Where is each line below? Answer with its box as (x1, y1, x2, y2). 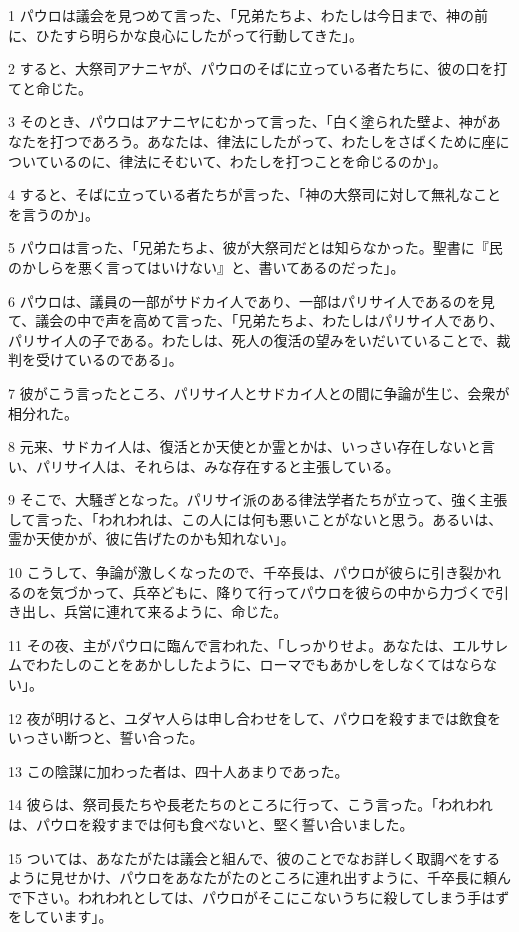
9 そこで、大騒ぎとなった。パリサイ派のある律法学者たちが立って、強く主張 (8, 489, 508, 510)
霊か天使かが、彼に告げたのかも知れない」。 (8, 528, 295, 549)
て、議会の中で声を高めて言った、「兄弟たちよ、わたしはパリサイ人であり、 (8, 310, 504, 331)
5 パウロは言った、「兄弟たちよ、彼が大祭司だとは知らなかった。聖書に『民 (8, 237, 503, 258)
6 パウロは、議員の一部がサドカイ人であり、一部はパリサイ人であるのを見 (8, 290, 495, 311)
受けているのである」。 (35, 349, 183, 370)
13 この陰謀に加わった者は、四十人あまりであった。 (8, 760, 349, 781)
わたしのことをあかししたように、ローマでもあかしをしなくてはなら (35, 654, 483, 675)
